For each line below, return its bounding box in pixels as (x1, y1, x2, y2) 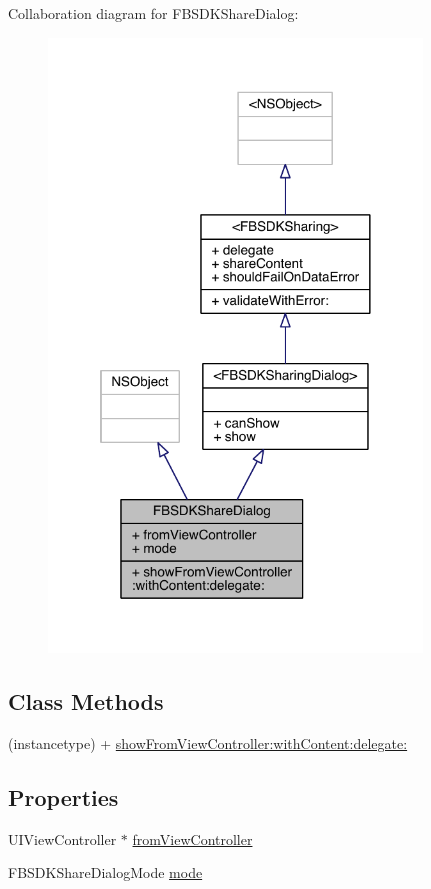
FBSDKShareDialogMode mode (8, 862, 203, 883)
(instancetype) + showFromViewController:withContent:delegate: (8, 733, 408, 754)
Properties (8, 782, 119, 813)
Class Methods (8, 686, 164, 717)
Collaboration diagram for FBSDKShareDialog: (8, 3, 299, 23)
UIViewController (8, 828, 117, 849)
